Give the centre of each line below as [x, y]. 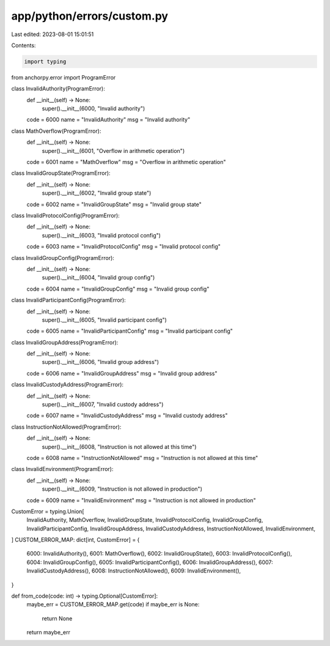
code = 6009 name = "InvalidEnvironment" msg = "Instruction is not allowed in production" [141, 500]
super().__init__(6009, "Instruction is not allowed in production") [122, 489]
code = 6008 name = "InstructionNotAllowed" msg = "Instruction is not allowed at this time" [142, 458]
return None [57, 618]
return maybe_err [48, 633]
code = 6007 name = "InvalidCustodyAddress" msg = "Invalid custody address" [127, 415]
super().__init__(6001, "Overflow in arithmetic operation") [113, 150]
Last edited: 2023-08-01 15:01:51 [53, 34]
